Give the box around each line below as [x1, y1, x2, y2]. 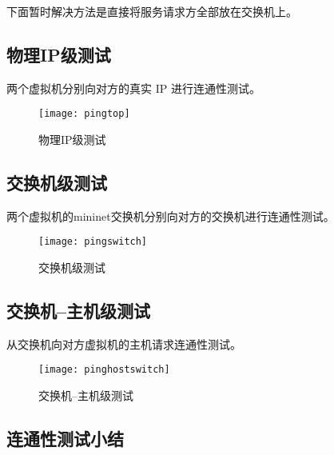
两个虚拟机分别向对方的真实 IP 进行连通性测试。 [6, 79, 260, 96]
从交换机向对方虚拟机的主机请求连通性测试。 [6, 335, 241, 352]
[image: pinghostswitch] [38, 364, 170, 376]
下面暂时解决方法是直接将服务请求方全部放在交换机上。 [6, 3, 297, 19]
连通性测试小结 [6, 426, 124, 451]
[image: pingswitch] [38, 236, 148, 248]
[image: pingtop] [38, 108, 130, 120]
